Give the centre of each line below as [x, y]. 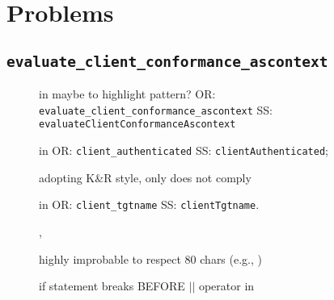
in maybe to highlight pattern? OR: [127, 94]
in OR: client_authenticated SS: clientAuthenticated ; [184, 150]
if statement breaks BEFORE [112, 286]
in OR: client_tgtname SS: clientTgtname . [149, 204]
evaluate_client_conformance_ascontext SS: [156, 109]
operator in [226, 286]
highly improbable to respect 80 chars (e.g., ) [150, 258]
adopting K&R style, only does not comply [145, 177]
